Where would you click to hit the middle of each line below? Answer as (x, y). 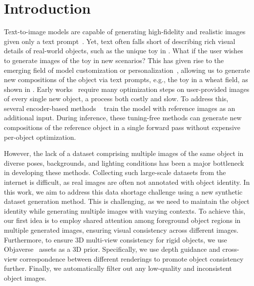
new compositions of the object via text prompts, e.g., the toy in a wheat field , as (126, 79)
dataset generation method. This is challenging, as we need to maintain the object (127, 201)
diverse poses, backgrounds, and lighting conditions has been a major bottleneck (124, 163)
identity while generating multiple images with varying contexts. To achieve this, (125, 210)
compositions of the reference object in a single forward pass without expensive (122, 127)
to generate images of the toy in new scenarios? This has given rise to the (114, 60)
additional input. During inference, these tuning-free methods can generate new (123, 118)
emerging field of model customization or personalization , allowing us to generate (127, 70)
